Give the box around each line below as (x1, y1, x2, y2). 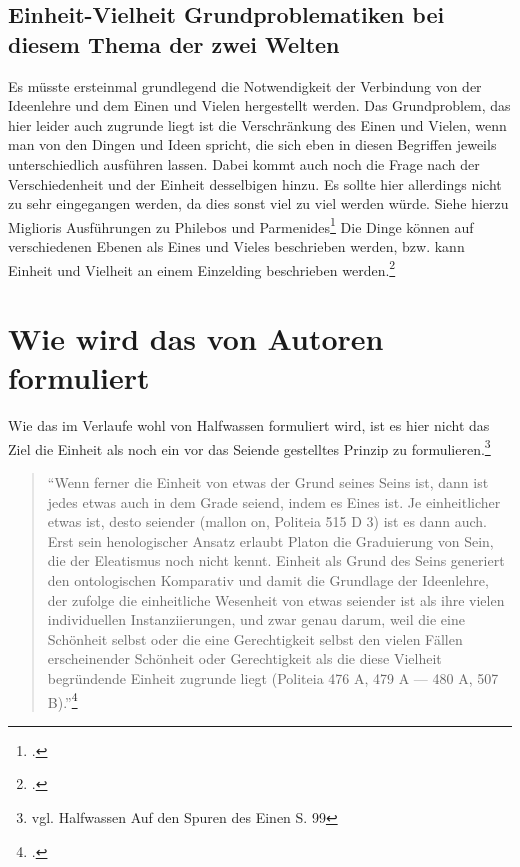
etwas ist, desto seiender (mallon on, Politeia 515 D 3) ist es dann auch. (47, 511, 487, 532)
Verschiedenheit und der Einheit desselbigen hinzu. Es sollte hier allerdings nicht (8, 173, 502, 194)
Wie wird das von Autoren (8, 318, 384, 359)
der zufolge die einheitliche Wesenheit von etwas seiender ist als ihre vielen (47, 589, 505, 610)
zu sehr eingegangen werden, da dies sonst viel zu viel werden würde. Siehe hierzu (8, 193, 509, 214)
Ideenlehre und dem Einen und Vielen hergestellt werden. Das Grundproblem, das (8, 95, 511, 116)
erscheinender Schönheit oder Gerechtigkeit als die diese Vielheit (47, 648, 442, 669)
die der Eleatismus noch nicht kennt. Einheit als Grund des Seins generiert (47, 550, 505, 571)
